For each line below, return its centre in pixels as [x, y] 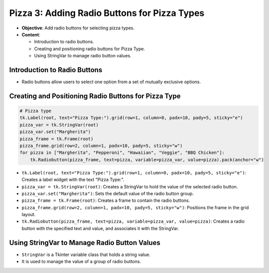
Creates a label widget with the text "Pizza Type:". [73, 180]
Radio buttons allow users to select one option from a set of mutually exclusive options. [111, 82]
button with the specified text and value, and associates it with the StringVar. [100, 228]
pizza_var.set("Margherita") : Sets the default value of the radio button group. [108, 193]
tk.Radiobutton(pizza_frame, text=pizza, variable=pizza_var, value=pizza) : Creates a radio [133, 221]
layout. [29, 215]
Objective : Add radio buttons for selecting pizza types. [78, 28]
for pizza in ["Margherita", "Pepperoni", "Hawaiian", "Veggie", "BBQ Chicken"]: [122, 153]
